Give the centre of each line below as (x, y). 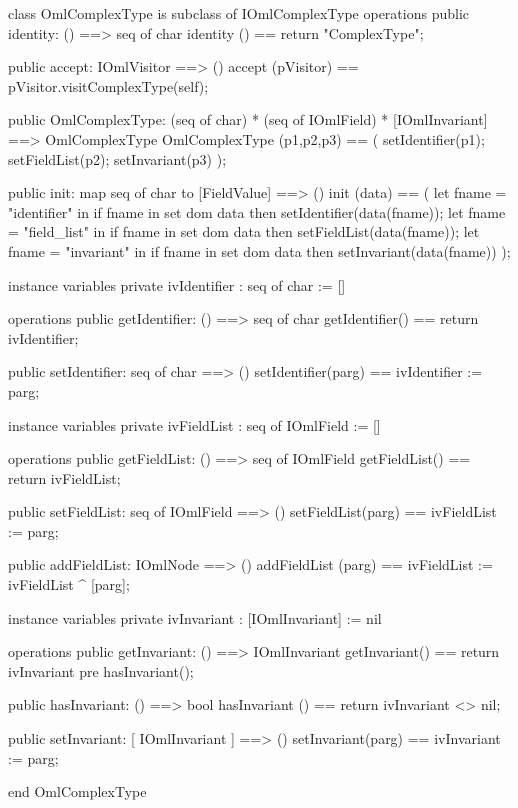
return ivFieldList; (64, 477)
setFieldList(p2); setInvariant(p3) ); (117, 158)
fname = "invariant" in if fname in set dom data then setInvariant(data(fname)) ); (259, 250)
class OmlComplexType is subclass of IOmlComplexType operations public (239, 13)
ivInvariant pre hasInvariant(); (101, 670)
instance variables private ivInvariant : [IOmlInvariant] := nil (195, 617)
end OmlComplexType (77, 791)
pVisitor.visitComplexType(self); (108, 85)
